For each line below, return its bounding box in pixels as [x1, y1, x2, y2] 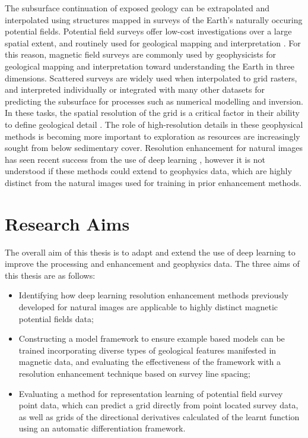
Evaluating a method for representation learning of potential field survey [18, 387, 283, 399]
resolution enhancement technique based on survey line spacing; [18, 367, 250, 379]
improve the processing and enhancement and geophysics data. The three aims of [5, 257, 300, 270]
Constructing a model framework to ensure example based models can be [18, 332, 285, 345]
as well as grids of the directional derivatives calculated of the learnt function [18, 410, 300, 423]
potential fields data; [18, 312, 94, 324]
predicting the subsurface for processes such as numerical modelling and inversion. [5, 94, 303, 107]
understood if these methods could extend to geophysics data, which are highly [5, 165, 292, 177]
